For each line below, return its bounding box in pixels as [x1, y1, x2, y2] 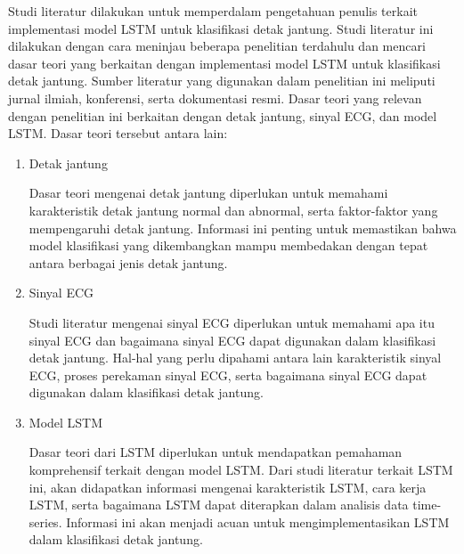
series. [28, 512, 62, 531]
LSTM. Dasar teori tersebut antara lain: [8, 124, 228, 143]
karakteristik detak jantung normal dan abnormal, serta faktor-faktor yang [28, 200, 438, 219]
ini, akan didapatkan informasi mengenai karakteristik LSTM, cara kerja [28, 477, 427, 496]
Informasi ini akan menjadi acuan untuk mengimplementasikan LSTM [66, 512, 450, 531]
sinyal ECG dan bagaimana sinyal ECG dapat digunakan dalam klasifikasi [28, 330, 436, 349]
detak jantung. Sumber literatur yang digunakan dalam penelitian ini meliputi [8, 71, 436, 90]
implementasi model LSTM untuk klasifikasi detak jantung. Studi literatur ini [8, 19, 434, 37]
